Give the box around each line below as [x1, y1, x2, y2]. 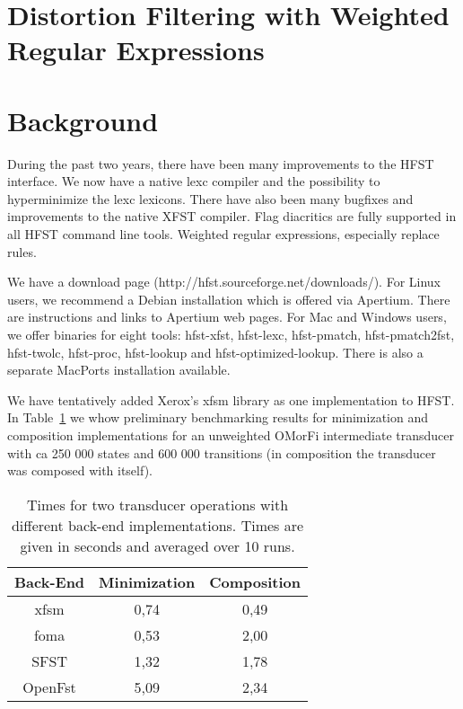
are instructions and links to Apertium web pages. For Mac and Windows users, [7, 307, 447, 326]
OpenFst [22, 676, 76, 697]
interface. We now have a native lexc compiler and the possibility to [7, 172, 380, 191]
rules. [7, 242, 37, 261]
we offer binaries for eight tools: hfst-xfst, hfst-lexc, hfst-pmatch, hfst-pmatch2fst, [7, 325, 455, 344]
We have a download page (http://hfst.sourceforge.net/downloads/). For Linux [7, 272, 441, 291]
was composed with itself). [7, 461, 153, 480]
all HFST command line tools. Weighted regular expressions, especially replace [7, 225, 440, 244]
